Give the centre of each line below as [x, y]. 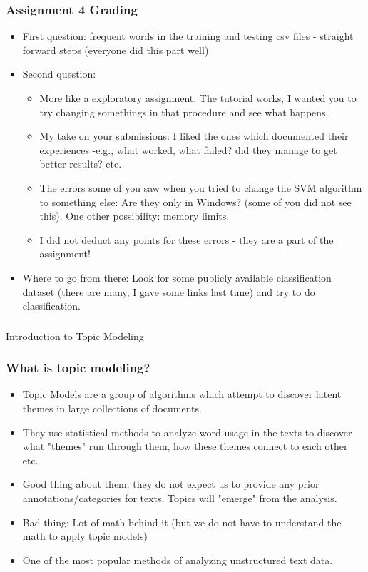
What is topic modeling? [78, 368]
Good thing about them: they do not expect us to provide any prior [171, 484]
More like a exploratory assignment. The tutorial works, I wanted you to [198, 98]
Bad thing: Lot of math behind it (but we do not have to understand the [182, 522]
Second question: [59, 74]
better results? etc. [81, 164]
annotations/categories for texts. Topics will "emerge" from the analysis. [180, 498]
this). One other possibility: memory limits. [134, 216]
